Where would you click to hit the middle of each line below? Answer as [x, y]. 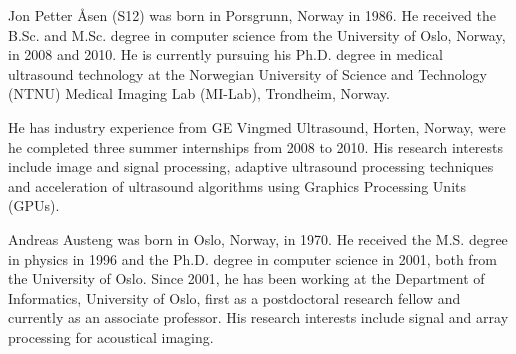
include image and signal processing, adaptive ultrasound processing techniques [251, 166]
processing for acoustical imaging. [111, 336]
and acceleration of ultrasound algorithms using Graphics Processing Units [237, 185]
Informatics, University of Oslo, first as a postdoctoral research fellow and [234, 297]
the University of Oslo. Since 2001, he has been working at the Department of [246, 278]
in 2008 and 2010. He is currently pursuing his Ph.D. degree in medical [225, 54]
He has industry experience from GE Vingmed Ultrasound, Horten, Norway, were [257, 126]
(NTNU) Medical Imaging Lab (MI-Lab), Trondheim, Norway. [199, 93]
